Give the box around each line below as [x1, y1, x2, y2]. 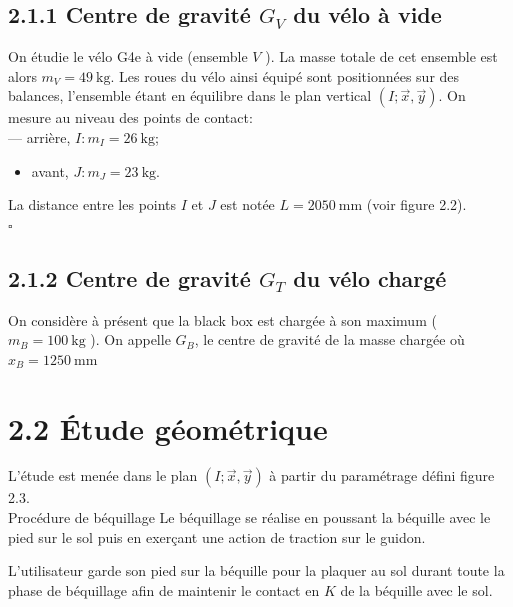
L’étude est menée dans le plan [8, 465, 198, 486]
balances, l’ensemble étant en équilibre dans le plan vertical [8, 85, 372, 106]
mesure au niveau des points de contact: [8, 107, 253, 128]
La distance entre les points [8, 194, 177, 215]
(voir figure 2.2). [366, 194, 467, 215]
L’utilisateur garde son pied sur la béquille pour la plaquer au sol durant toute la [8, 560, 505, 581]
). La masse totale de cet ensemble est [265, 46, 498, 67]
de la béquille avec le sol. [340, 579, 493, 600]
